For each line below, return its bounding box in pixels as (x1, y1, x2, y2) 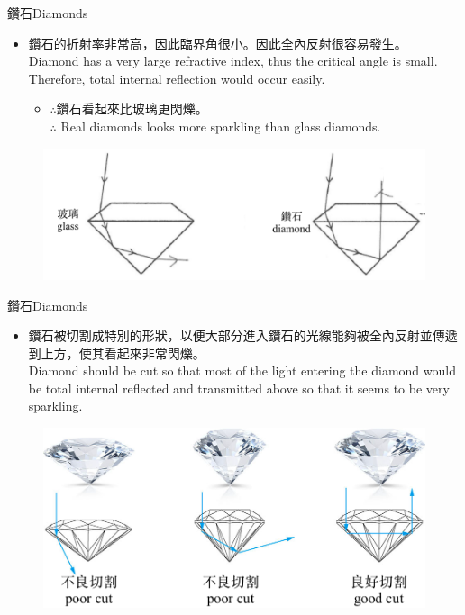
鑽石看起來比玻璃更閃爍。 (56, 99, 208, 118)
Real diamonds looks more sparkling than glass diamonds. (60, 116, 381, 135)
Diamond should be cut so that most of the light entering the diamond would (28, 361, 456, 380)
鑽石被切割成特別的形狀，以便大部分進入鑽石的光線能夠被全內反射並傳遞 (28, 326, 458, 345)
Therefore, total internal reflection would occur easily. (28, 68, 325, 87)
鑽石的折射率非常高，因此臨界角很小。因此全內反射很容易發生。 (28, 33, 407, 52)
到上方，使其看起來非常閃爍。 (28, 343, 205, 362)
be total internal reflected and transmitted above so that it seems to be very (28, 378, 450, 397)
